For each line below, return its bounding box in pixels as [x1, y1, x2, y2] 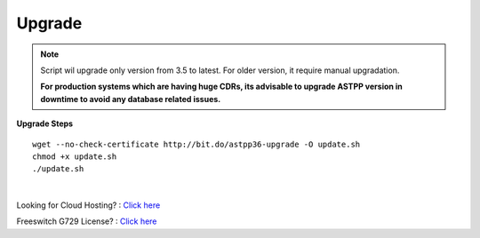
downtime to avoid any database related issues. [40, 93, 221, 104]
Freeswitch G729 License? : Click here [16, 216, 157, 226]
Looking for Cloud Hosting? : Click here [16, 200, 161, 210]
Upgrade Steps [16, 118, 74, 129]
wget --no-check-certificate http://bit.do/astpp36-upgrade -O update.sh [32, 139, 361, 149]
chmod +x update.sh [32, 151, 117, 162]
